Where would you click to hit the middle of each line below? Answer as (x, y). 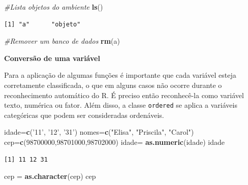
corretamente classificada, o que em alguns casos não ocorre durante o (113, 85)
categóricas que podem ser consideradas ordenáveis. (84, 115)
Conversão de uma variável (52, 58)
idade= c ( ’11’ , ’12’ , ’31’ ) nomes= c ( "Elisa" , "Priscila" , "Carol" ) (99, 132)
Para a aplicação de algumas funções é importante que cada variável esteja (120, 75)
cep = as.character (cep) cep (50, 176)
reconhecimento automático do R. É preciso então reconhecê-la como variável (124, 95)
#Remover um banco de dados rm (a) (62, 41)
